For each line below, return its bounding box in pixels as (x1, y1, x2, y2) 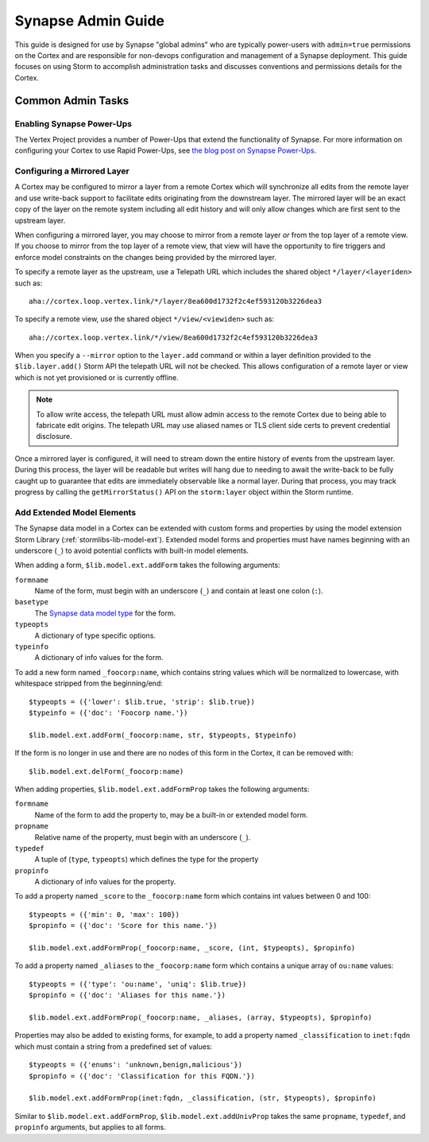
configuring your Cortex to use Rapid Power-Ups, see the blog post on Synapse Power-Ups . (14, 146, 317, 155)
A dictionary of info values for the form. (34, 653, 164, 662)
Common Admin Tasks (14, 94, 129, 107)
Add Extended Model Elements (14, 507, 137, 518)
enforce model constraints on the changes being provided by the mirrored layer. (14, 252, 277, 262)
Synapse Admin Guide (14, 12, 164, 29)
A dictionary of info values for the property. (34, 877, 176, 887)
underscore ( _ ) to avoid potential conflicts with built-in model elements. (14, 546, 249, 555)
